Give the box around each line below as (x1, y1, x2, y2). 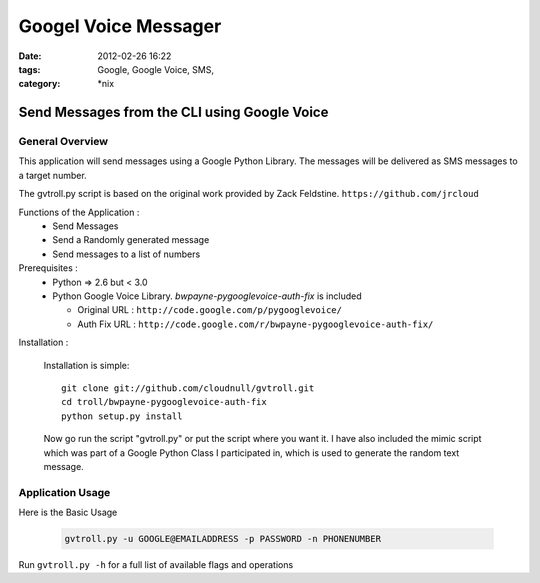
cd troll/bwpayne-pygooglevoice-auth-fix (61, 396, 267, 408)
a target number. (18, 169, 87, 181)
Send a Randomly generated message (52, 234, 210, 246)
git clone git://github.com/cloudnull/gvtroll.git (61, 382, 315, 394)
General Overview (18, 135, 109, 149)
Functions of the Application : (18, 206, 140, 218)
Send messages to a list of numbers (52, 248, 201, 260)
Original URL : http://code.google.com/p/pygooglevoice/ (77, 304, 342, 316)
